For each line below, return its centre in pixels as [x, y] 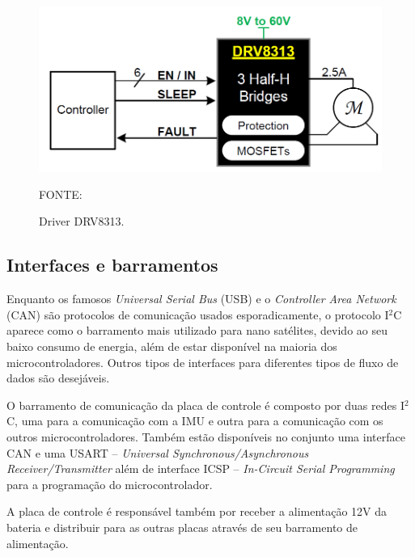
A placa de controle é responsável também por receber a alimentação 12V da [197, 511]
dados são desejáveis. [58, 378]
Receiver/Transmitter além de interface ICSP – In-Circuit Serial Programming [201, 468]
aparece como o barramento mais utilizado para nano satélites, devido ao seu [197, 330]
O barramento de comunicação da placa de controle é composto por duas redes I [205, 405]
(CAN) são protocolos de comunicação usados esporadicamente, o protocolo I [198, 314]
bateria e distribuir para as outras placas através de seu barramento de [182, 527]
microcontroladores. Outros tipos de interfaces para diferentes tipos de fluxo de [203, 362]
